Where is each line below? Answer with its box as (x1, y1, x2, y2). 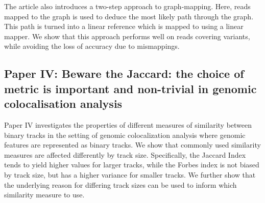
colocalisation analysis (4, 96, 123, 111)
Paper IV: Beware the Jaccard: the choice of (4, 66, 244, 81)
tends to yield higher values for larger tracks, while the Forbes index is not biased (4, 159, 259, 170)
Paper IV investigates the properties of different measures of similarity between (4, 119, 252, 130)
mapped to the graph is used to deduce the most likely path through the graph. (4, 11, 254, 21)
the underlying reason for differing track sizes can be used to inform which (4, 179, 237, 190)
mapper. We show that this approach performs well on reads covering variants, (4, 31, 250, 41)
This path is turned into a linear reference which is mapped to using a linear (4, 21, 244, 32)
